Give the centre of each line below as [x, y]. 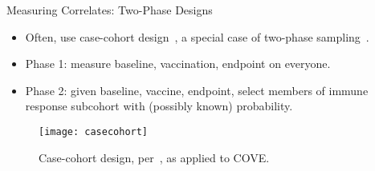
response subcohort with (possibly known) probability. [159, 106]
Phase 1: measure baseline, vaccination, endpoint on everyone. [178, 64]
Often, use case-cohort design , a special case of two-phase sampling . [197, 36]
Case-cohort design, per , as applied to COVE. [154, 157]
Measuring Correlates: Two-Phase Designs [110, 10]
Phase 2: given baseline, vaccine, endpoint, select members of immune [197, 90]
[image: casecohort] [94, 131]
